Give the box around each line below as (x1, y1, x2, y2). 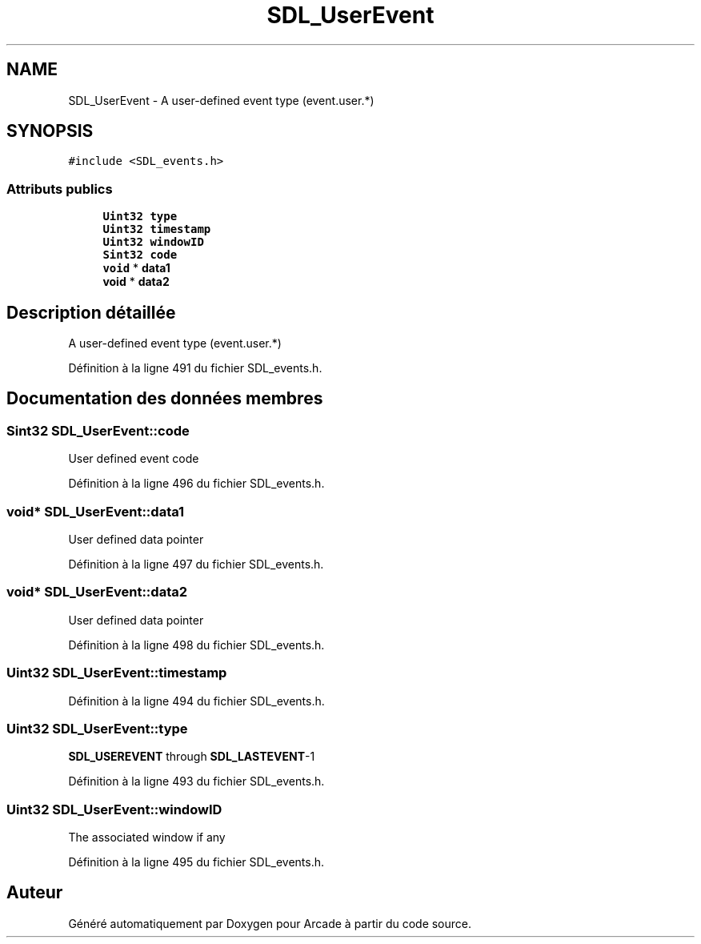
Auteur (6, 882, 63, 903)
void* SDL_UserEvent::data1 (6, 503, 185, 520)
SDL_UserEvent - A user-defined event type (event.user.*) (68, 93, 375, 107)
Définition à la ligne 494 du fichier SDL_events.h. (68, 693, 325, 708)
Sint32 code (102, 248, 178, 262)
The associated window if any (68, 830, 226, 844)
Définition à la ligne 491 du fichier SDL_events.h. (68, 361, 322, 376)
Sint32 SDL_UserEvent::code (6, 422, 190, 439)
